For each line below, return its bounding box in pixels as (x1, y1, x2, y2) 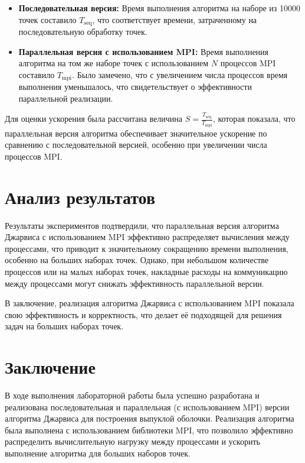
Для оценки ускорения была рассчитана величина (5, 112, 183, 125)
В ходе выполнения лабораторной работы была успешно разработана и (5, 389, 260, 402)
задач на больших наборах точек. (5, 320, 124, 332)
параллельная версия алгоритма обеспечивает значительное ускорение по (5, 127, 267, 139)
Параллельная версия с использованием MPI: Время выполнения (18, 45, 269, 57)
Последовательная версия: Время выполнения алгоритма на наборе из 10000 (18, 2, 300, 14)
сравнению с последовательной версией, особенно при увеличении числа (5, 138, 267, 151)
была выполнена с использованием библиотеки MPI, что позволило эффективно (5, 423, 293, 436)
